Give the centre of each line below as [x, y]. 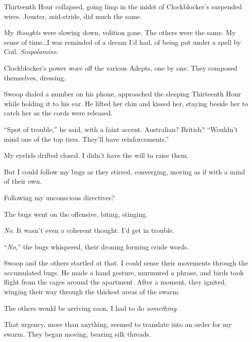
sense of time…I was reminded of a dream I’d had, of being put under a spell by [123, 42]
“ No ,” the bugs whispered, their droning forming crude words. [97, 246]
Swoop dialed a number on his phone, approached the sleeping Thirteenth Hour [123, 94]
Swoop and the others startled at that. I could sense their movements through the [126, 263]
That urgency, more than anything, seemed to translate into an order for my [118, 324]
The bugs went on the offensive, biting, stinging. [76, 214]
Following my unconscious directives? [59, 197]
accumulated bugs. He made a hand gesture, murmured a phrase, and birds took [124, 272]
